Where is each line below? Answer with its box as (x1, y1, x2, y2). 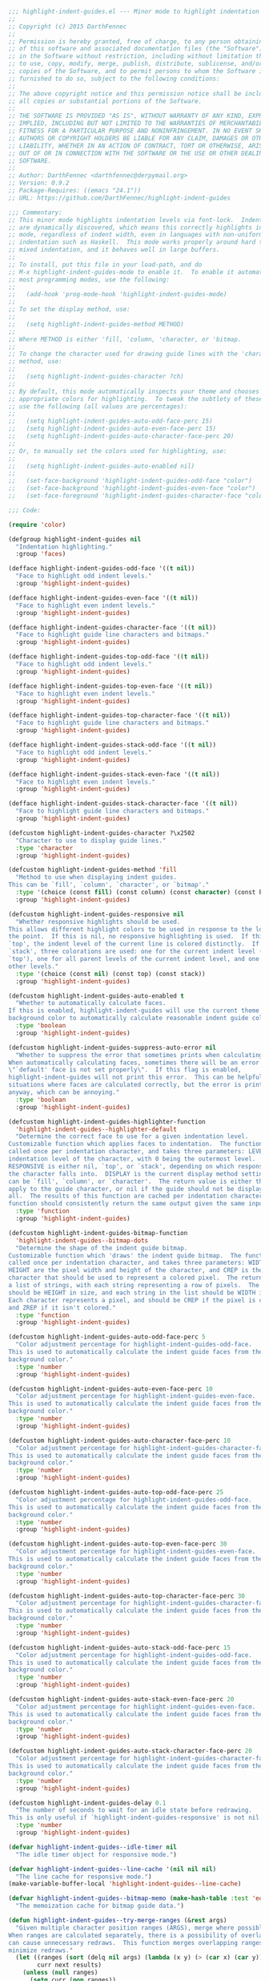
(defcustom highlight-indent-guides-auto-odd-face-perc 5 (8, 1333, 206, 1341)
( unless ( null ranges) (22, 1969, 98, 1977)
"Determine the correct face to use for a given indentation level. (15, 1132, 249, 1140)
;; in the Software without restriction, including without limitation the (8, 52, 267, 60)
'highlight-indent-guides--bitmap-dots (15, 1236, 149, 1245)
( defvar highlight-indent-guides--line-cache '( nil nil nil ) (8, 1865, 217, 1873)
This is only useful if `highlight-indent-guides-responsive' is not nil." (8, 1813, 267, 1822)
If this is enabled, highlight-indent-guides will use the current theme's (8, 1007, 267, 1015)
